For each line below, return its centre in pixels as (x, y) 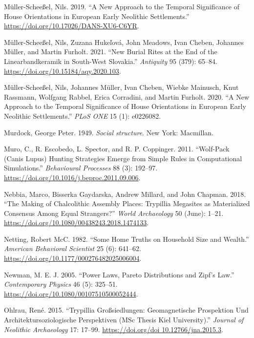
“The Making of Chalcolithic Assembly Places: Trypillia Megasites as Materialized (127, 203)
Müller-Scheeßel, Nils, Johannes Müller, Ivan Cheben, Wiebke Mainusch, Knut (121, 87)
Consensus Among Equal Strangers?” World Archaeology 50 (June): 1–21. (114, 213)
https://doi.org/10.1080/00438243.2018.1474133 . (76, 222)
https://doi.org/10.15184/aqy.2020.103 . (63, 71)
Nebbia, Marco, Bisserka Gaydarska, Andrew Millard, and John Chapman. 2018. (125, 194)
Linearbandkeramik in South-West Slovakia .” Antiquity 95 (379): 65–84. (111, 61)
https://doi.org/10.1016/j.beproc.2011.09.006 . (72, 177)
